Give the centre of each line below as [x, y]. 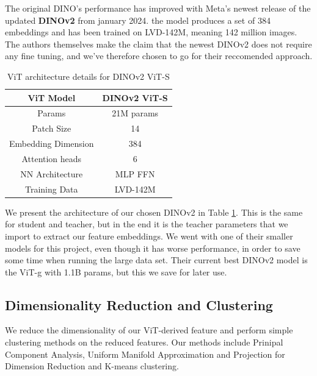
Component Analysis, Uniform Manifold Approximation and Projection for [145, 354]
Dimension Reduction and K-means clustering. [92, 366]
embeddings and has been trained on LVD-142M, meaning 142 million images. [151, 32]
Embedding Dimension [52, 144]
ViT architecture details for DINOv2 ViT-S [89, 76]
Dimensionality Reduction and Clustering [139, 304]
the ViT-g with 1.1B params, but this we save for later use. [116, 271]
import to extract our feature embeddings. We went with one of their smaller [149, 236]
